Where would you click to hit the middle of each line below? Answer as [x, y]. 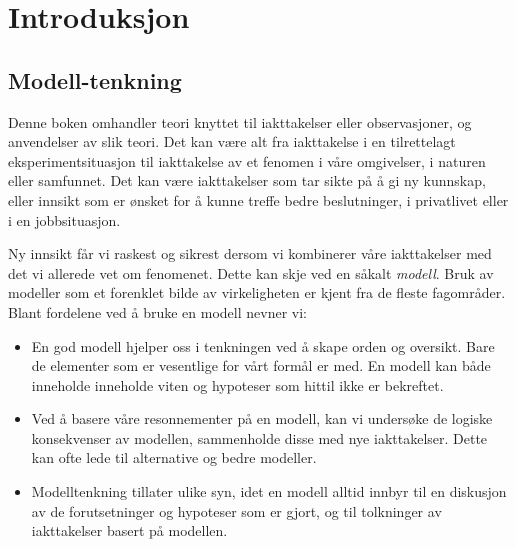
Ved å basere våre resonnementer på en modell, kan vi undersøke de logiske [262, 418]
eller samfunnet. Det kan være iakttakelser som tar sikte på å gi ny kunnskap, [247, 180]
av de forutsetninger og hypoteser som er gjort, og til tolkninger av [236, 510]
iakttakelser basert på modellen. [129, 530]
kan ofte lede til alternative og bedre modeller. [174, 457]
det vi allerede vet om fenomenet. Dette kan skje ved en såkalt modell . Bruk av [251, 272]
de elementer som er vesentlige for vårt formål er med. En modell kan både [261, 365]
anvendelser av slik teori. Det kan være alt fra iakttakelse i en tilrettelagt [232, 141]
